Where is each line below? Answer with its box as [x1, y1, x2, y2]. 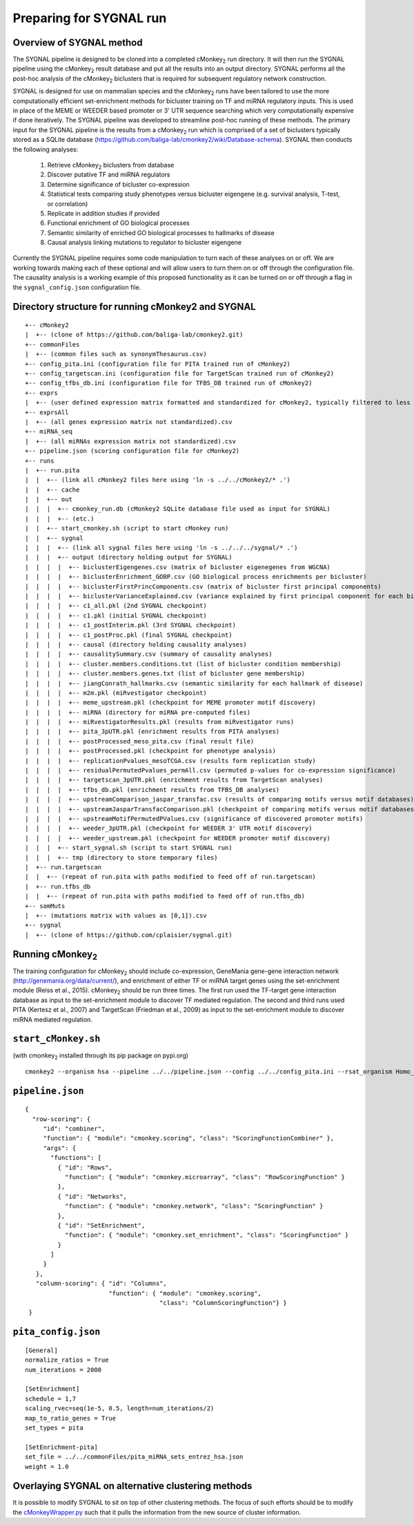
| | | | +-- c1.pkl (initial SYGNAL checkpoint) [25, 611, 207, 619]
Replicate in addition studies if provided [47, 209, 160, 217]
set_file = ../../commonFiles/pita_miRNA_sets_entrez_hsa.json [25, 1453, 244, 1461]
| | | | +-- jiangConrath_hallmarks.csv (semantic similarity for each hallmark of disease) [25, 679, 364, 687]
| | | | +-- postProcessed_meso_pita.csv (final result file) [25, 737, 255, 745]
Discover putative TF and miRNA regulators [47, 170, 170, 179]
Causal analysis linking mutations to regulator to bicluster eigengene [47, 239, 241, 247]
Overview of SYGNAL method [12, 37, 143, 48]
